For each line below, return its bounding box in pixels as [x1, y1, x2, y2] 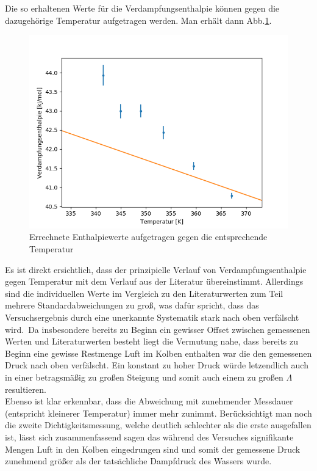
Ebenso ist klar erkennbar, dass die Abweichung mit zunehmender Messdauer [5, 395, 293, 407]
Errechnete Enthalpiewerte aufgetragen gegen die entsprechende [29, 230, 268, 243]
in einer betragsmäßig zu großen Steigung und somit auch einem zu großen [5, 370, 283, 383]
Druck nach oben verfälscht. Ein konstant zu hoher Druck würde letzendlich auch [5, 359, 308, 371]
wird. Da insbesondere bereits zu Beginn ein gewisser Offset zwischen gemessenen [5, 323, 310, 335]
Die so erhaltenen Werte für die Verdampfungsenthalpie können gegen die [5, 2, 280, 14]
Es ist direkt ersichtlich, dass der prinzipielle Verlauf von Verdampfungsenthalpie [5, 263, 307, 276]
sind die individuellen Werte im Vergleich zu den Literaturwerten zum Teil [5, 287, 283, 299]
